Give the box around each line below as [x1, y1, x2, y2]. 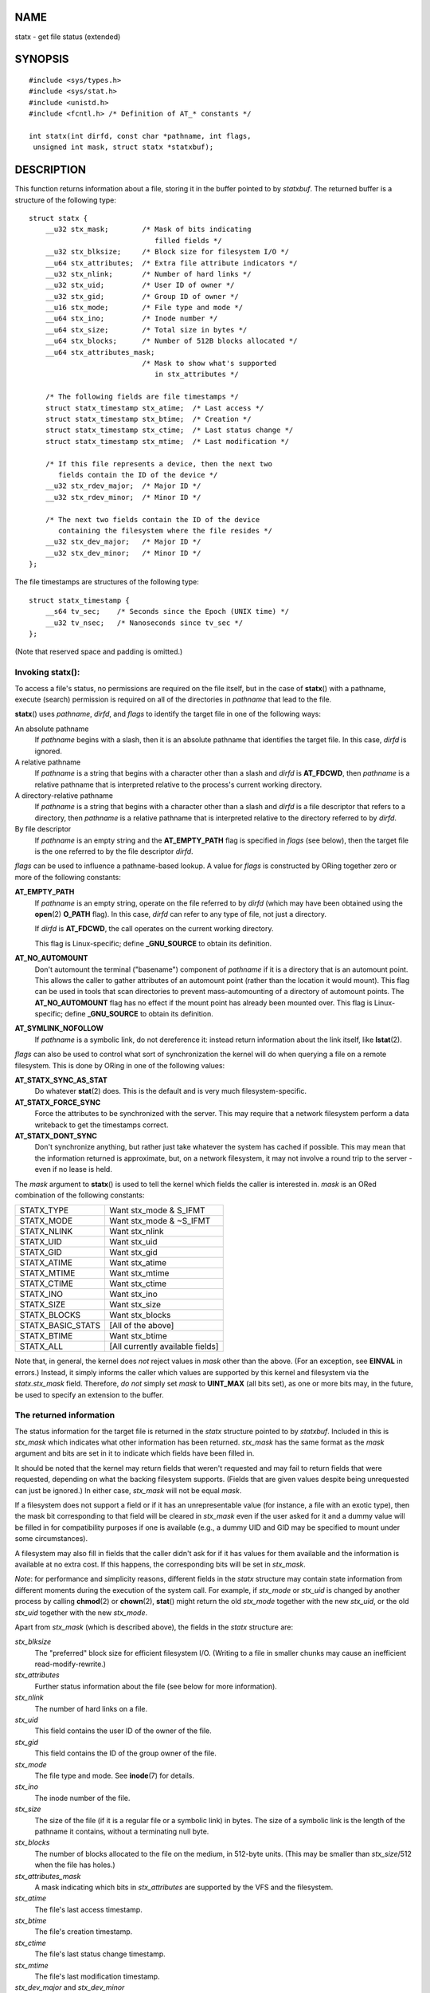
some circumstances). [14, 1534, 88, 1543]
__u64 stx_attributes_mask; [45, 348, 155, 356]
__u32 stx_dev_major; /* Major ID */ [45, 537, 201, 546]
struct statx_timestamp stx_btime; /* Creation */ [45, 415, 252, 423]
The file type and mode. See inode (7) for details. [34, 1771, 195, 1780]
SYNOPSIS [14, 53, 69, 66]
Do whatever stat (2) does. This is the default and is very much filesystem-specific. [34, 1087, 307, 1096]
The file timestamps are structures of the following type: [14, 577, 199, 587]
